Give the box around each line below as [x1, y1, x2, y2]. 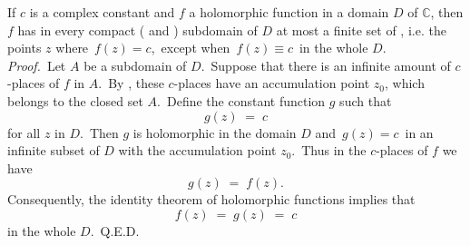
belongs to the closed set [7, 91, 143, 110]
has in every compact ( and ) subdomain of [17, 20, 258, 39]
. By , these [98, 74, 164, 93]
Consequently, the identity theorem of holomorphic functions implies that [7, 190, 416, 209]
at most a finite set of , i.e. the [276, 20, 446, 39]
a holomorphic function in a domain [189, 3, 389, 21]
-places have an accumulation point [173, 74, 370, 93]
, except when [151, 38, 230, 57]
